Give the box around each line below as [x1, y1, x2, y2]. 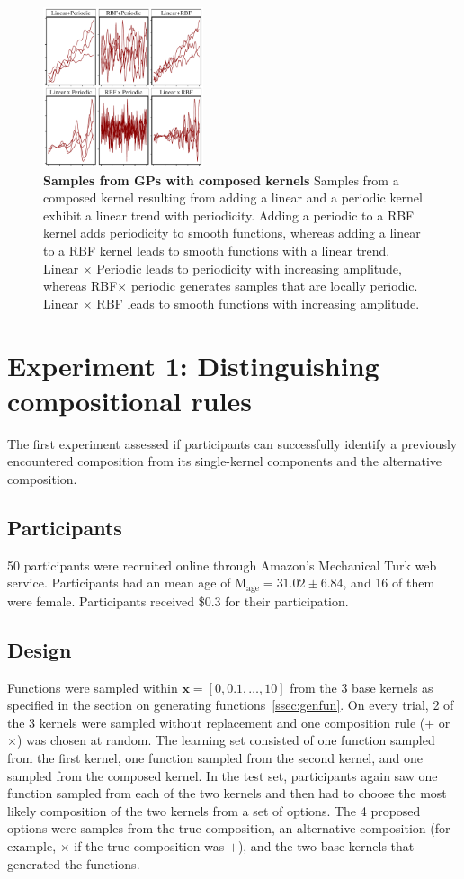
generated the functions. [7, 854, 140, 873]
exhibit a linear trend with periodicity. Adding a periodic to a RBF [43, 205, 415, 224]
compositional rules [7, 381, 253, 418]
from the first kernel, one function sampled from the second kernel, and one [7, 748, 424, 767]
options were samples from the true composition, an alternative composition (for [7, 819, 451, 838]
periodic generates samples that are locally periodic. [130, 276, 418, 295]
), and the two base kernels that [237, 836, 415, 855]
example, [7, 836, 57, 855]
